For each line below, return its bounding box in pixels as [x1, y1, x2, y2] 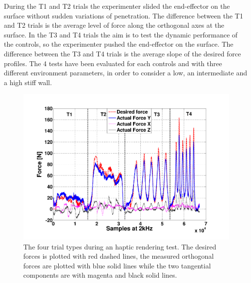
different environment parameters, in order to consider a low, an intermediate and [4, 68, 247, 78]
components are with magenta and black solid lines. [23, 270, 177, 280]
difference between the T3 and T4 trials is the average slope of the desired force [4, 48, 241, 58]
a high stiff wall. [4, 77, 52, 87]
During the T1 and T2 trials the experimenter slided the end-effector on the [4, 1, 230, 11]
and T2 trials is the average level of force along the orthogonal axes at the [4, 20, 224, 30]
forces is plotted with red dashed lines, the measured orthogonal [23, 251, 214, 261]
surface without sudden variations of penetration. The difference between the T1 [4, 10, 243, 20]
